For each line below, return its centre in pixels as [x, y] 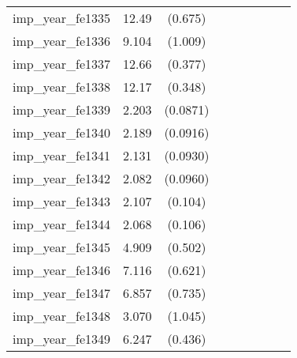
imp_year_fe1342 [62, 178]
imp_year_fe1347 [62, 293]
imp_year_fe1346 [62, 270]
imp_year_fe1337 [62, 64]
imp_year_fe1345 [62, 247]
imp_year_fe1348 [62, 316]
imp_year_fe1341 [62, 155]
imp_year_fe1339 [62, 109]
